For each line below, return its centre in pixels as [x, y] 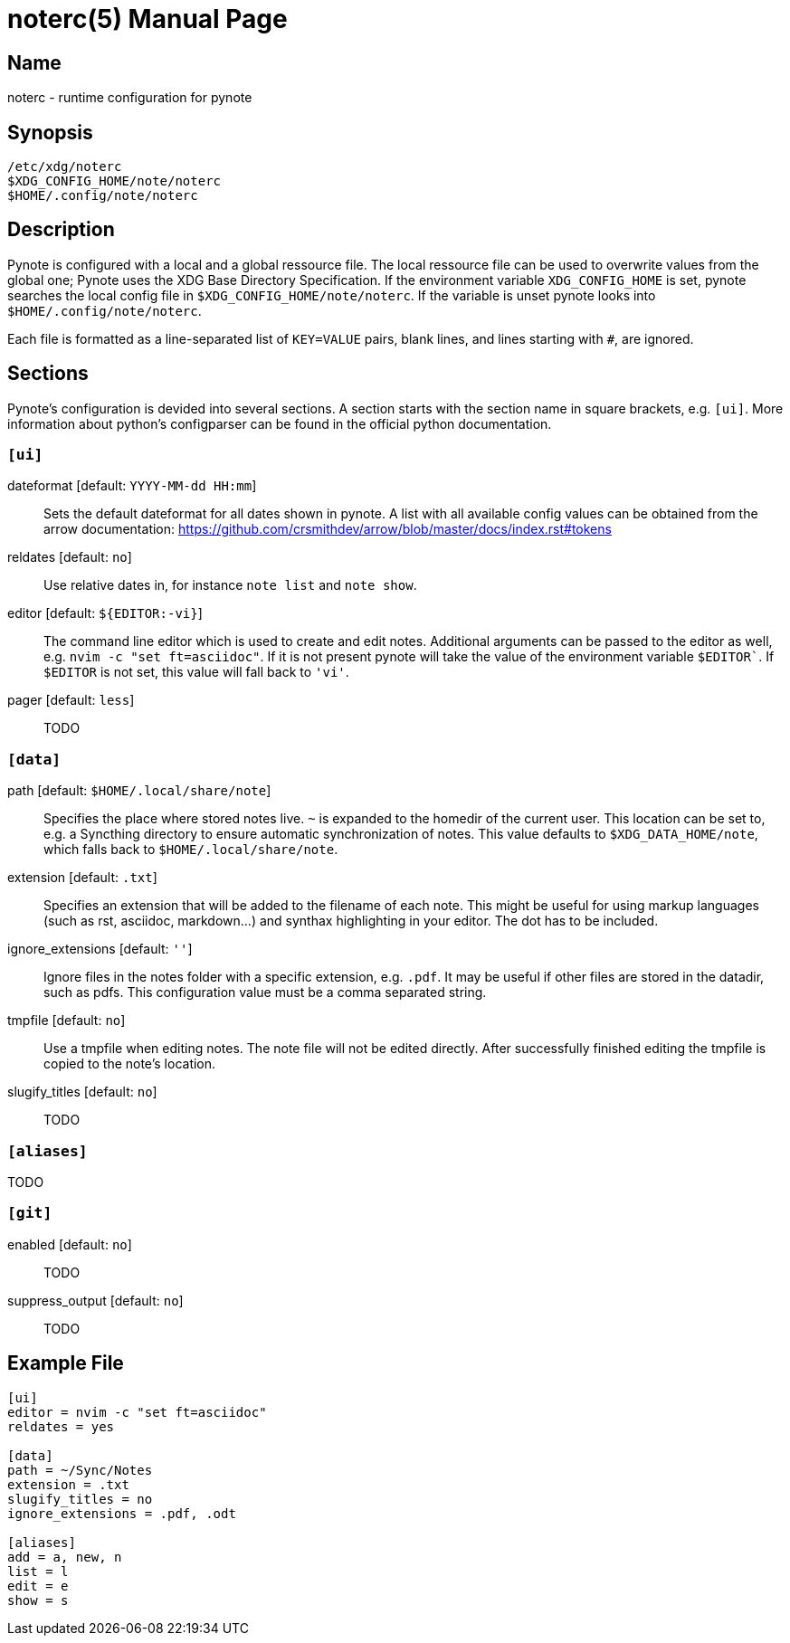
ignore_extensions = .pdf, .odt [122, 1513]
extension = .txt [68, 1484]
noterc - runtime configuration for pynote [130, 98]
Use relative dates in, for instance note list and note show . [230, 585]
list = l [38, 1571]
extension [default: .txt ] [82, 878]
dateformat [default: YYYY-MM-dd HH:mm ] [132, 486]
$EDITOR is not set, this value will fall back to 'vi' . [196, 672]
